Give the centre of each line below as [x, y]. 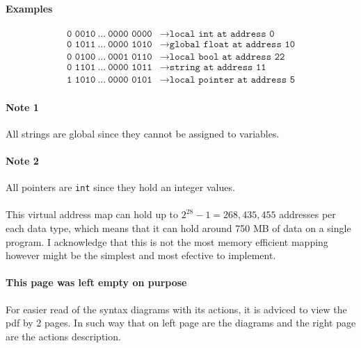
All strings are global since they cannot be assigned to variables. [143, 133]
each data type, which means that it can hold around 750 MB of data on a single [178, 227]
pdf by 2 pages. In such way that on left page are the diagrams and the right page [181, 323]
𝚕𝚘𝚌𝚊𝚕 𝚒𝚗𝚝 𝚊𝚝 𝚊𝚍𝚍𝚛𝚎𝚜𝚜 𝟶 [222, 34]
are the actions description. [63, 336]
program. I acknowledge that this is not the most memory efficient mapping [167, 241]
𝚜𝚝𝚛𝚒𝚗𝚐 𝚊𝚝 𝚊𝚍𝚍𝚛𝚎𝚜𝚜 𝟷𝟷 [218, 67]
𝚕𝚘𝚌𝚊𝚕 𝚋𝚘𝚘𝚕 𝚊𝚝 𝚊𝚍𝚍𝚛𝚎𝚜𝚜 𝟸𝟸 [227, 57]
